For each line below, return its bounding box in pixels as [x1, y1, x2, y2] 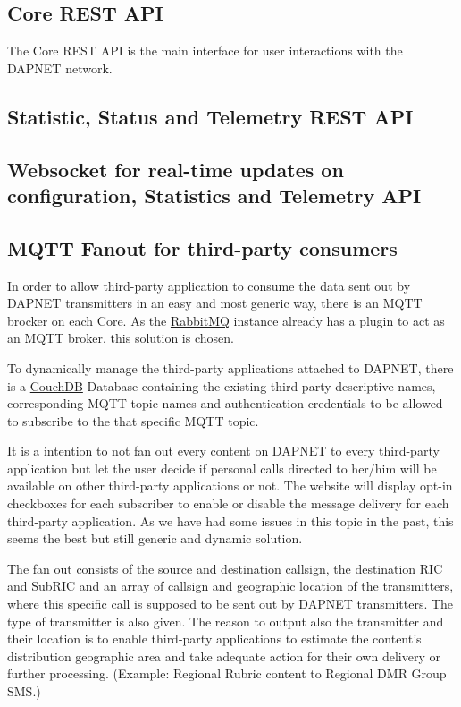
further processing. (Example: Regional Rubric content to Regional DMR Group [7, 664, 447, 683]
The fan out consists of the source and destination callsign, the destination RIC [7, 558, 443, 577]
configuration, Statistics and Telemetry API [7, 181, 422, 209]
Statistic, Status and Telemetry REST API [7, 102, 414, 130]
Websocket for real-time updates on [7, 155, 344, 183]
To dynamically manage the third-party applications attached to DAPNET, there [7, 358, 454, 377]
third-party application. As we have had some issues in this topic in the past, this [7, 511, 454, 530]
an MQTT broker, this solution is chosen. [7, 328, 234, 347]
